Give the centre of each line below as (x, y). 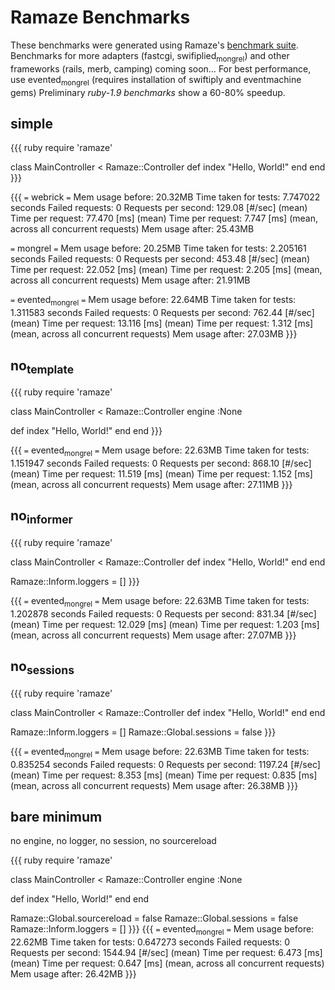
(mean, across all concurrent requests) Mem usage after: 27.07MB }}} (153, 635)
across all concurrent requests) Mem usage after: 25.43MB (132, 229)
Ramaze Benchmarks (100, 17)
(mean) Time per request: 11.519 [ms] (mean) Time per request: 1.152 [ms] (161, 473)
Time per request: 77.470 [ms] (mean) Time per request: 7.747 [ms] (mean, (164, 218)
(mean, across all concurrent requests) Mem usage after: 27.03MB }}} (154, 334)
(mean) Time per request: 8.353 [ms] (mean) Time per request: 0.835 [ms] (164, 775)
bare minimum (56, 816)
